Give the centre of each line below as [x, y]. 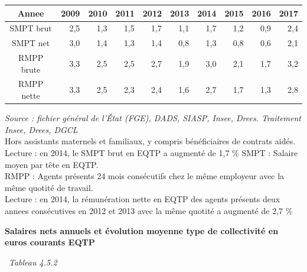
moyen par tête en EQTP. [52, 164]
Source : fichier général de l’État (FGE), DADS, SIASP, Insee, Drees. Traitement [153, 118]
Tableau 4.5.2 [33, 262]
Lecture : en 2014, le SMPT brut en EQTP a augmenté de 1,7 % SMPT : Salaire [151, 152]
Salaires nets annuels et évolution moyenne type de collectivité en [142, 230]
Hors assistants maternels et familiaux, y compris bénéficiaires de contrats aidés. [150, 141]
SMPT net [31, 43]
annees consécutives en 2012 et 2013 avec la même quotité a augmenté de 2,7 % [149, 210]
